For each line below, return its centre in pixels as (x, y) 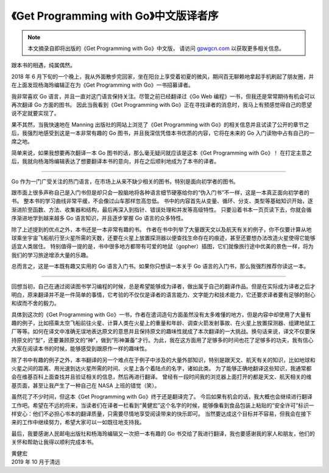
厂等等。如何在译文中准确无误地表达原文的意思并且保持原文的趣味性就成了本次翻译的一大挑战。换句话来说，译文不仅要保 (163, 331)
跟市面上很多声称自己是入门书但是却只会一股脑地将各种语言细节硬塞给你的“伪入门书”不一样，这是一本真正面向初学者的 (161, 193)
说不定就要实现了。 (35, 114)
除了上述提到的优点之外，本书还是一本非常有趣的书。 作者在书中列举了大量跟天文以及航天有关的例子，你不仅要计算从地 (161, 229)
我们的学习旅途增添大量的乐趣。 (51, 255)
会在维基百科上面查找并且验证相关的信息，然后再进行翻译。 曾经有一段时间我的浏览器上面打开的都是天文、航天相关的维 (161, 377)
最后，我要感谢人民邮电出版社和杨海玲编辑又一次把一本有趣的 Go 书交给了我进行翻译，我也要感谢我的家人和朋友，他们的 (163, 433)
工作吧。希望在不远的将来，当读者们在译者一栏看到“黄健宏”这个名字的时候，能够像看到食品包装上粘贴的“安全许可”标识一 (163, 405)
